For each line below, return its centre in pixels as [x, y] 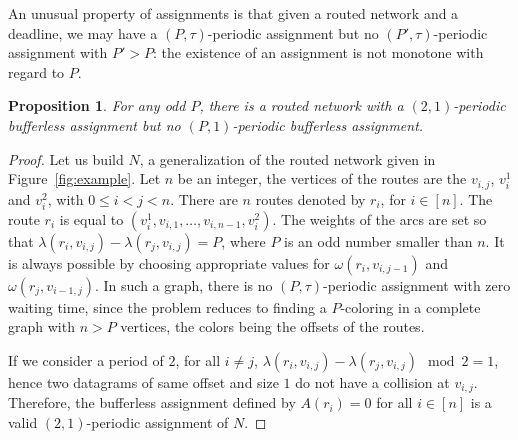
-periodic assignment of [157, 422]
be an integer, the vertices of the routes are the [322, 178]
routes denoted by [310, 198]
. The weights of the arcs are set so [379, 218]
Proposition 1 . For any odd [97, 105]
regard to [36, 71]
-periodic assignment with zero [417, 284]
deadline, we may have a [83, 32]
